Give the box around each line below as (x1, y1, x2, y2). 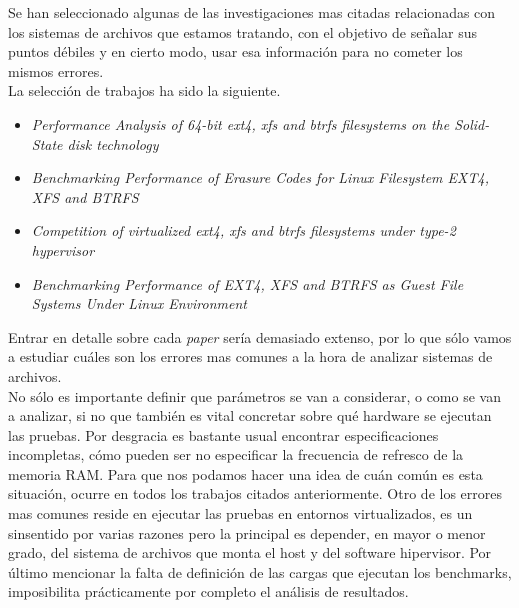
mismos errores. (8, 60, 104, 81)
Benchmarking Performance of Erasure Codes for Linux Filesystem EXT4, (31, 167, 489, 188)
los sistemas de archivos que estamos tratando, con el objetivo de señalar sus (8, 21, 478, 42)
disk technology (67, 133, 159, 154)
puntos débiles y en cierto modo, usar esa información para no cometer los (8, 41, 463, 62)
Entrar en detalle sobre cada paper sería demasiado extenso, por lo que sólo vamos (8, 326, 512, 347)
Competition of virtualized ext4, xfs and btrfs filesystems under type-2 (31, 220, 456, 241)
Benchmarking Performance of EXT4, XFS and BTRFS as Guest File (31, 273, 464, 294)
